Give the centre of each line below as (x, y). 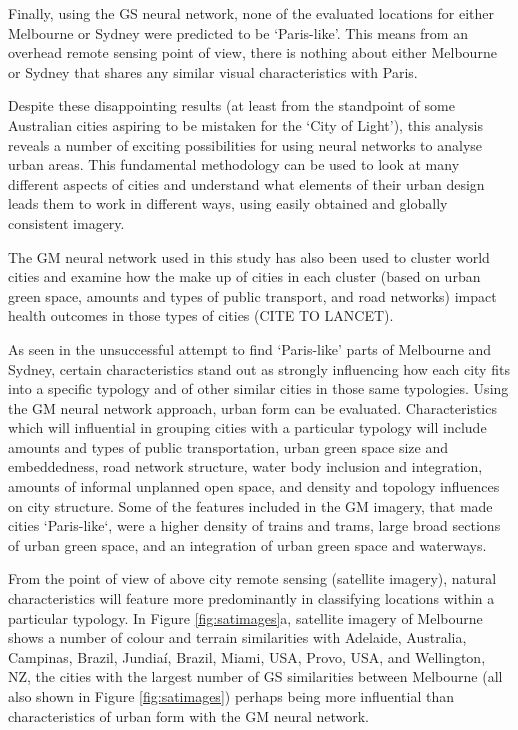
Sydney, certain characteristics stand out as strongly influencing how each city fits (259, 368)
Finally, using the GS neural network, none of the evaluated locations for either (251, 13)
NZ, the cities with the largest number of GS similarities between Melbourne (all (255, 676)
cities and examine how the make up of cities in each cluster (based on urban (244, 276)
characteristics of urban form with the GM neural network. (189, 715)
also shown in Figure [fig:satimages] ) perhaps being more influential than (231, 696)
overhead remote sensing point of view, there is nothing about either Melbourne (252, 52)
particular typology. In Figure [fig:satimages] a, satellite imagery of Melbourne (245, 617)
